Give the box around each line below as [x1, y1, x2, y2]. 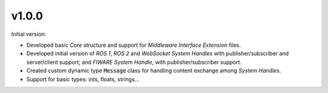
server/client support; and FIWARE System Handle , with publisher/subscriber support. [26, 58, 242, 66]
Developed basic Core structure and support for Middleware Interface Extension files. [26, 41, 241, 49]
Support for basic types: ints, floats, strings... [26, 75, 140, 83]
